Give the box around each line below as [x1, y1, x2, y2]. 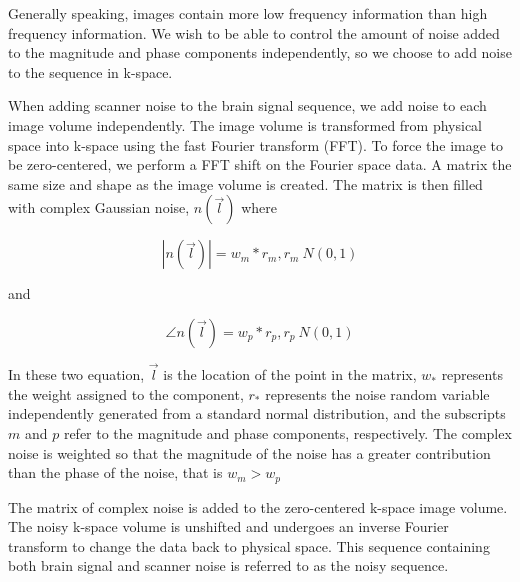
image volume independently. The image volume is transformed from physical [8, 114, 483, 135]
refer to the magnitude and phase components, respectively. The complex [63, 422, 512, 443]
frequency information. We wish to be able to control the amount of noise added [8, 22, 500, 43]
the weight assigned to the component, [8, 383, 244, 404]
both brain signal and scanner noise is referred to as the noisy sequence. [8, 555, 449, 576]
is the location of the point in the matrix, [163, 364, 417, 385]
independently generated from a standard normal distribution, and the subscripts [8, 403, 506, 424]
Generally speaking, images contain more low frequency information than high [8, 3, 488, 23]
